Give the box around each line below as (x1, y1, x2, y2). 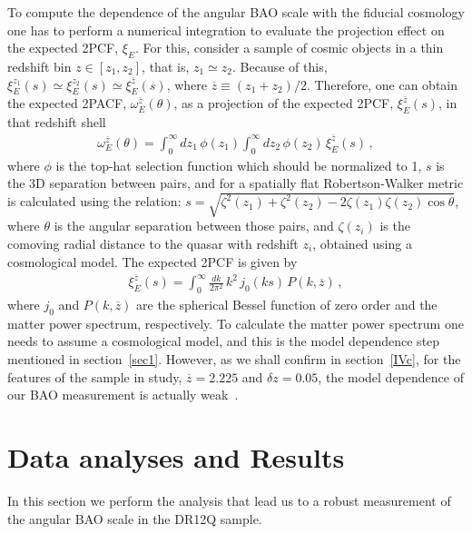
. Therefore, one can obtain (306, 74, 458, 94)
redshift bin (7, 56, 72, 75)
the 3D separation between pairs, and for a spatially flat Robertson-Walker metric (7, 173, 464, 193)
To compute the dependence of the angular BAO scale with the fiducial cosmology (7, 3, 465, 21)
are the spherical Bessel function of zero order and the (136, 295, 438, 314)
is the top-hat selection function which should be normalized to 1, (55, 155, 422, 174)
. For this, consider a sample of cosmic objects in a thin (134, 38, 444, 57)
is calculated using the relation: (7, 192, 182, 211)
